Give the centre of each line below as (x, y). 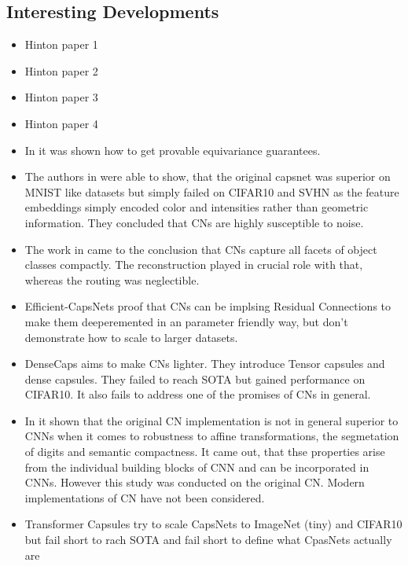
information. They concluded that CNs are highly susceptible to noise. (194, 222)
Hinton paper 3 (61, 97)
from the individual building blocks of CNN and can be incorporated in (197, 467)
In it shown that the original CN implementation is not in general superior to (211, 420)
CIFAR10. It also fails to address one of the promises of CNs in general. (198, 394)
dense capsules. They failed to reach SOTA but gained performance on (195, 379)
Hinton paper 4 (61, 123)
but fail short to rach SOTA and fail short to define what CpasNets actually (208, 540)
